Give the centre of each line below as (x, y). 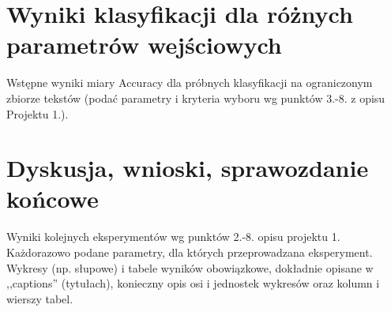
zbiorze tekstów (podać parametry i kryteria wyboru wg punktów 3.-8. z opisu (196, 98)
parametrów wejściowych (144, 45)
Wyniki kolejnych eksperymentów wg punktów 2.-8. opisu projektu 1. (173, 237)
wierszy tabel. (40, 298)
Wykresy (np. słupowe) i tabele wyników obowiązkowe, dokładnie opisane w (190, 267)
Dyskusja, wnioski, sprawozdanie (188, 168)
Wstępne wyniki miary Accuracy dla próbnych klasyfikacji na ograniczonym (190, 83)
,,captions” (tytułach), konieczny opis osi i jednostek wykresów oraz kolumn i (193, 283)
